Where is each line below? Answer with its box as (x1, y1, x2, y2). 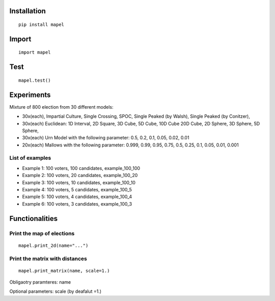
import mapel (18, 49, 51, 56)
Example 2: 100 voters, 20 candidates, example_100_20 (22, 172, 138, 179)
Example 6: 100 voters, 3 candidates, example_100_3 (22, 200, 132, 207)
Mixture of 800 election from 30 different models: (9, 104, 114, 110)
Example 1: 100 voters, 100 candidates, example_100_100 (22, 165, 140, 171)
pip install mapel (18, 22, 65, 28)
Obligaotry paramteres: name (9, 279, 71, 285)
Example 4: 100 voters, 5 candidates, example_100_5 (22, 187, 132, 192)
